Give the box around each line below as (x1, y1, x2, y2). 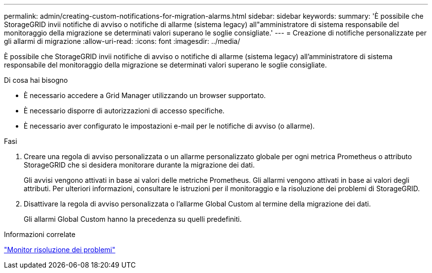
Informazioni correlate (4, 230, 75, 239)
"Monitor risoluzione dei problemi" (4, 245, 115, 254)
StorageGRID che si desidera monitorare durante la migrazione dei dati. (24, 161, 255, 169)
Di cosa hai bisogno (4, 76, 68, 84)
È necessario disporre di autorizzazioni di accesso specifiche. (24, 106, 225, 115)
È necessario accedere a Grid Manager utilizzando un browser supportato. (24, 91, 266, 100)
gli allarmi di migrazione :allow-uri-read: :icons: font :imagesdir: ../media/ (4, 37, 240, 45)
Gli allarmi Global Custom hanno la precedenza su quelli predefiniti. (24, 215, 242, 223)
